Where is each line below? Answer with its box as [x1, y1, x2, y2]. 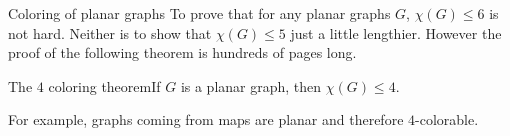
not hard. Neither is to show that [8, 22, 212, 43]
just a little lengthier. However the [290, 22, 502, 43]
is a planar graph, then [180, 75, 322, 96]
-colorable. [415, 109, 479, 130]
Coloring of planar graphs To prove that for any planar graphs [8, 3, 391, 23]
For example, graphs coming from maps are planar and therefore [8, 109, 404, 130]
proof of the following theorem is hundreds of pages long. [8, 42, 357, 63]
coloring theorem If [48, 75, 161, 96]
